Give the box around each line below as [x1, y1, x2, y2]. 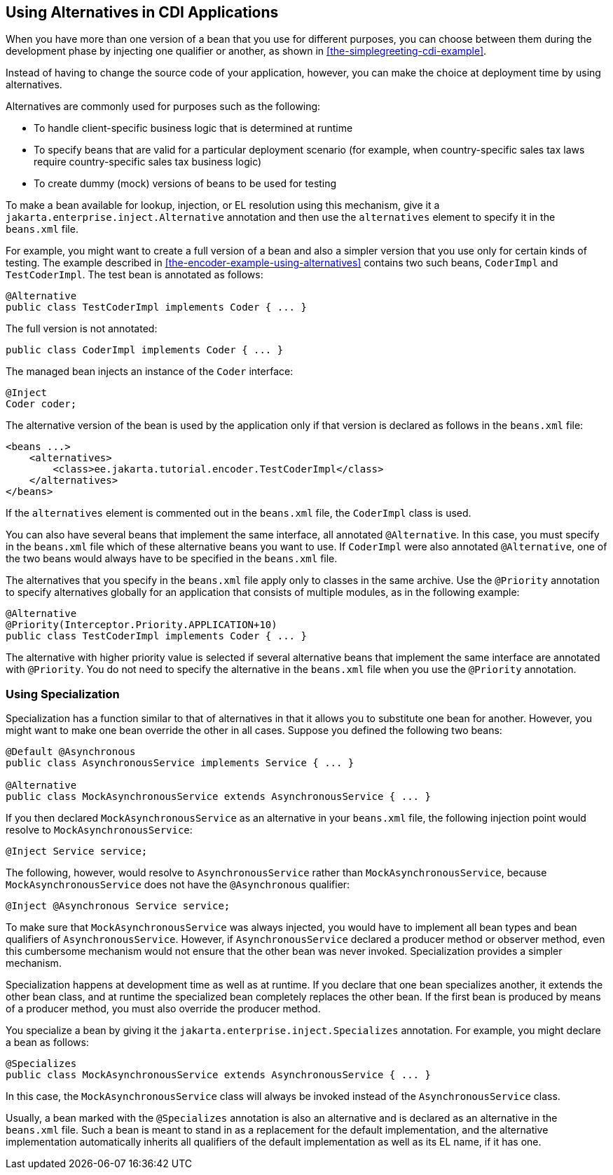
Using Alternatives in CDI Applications [6, 4, 279, 21]
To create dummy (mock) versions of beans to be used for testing [34, 177, 337, 190]
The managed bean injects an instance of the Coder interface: [6, 365, 294, 378]
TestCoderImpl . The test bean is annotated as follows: [6, 269, 263, 281]
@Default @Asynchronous [6, 746, 136, 758]
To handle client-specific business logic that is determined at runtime [34, 122, 353, 135]
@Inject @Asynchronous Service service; [6, 900, 230, 912]
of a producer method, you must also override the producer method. [6, 1003, 321, 1015]
